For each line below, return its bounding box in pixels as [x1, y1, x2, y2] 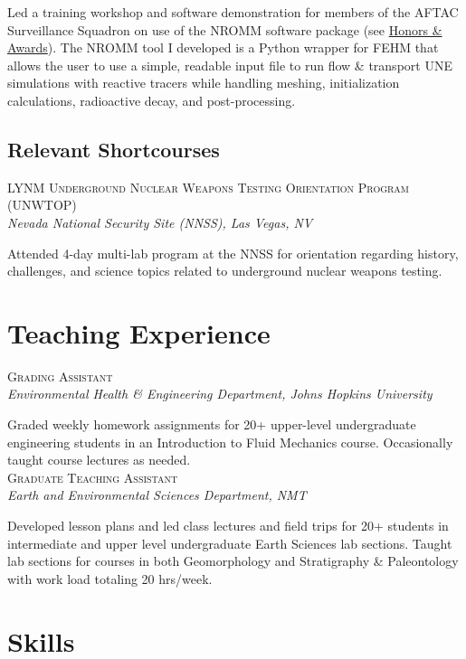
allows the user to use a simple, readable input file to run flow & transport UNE [7, 55, 452, 74]
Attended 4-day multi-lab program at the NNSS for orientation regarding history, [7, 243, 459, 262]
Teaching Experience [7, 314, 271, 351]
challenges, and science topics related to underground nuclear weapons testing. [7, 261, 442, 280]
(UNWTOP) [7, 195, 77, 214]
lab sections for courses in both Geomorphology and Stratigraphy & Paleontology [7, 551, 459, 570]
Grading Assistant [7, 366, 113, 385]
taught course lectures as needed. [7, 450, 191, 469]
